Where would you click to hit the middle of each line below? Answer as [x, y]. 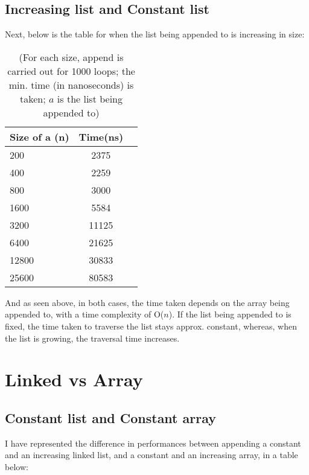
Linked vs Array [74, 379]
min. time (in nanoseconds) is [71, 84]
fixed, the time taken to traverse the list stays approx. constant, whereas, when [151, 326]
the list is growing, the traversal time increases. [92, 338]
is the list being [90, 98]
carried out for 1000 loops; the [71, 71]
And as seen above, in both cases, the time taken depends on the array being [147, 302]
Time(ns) [101, 136]
